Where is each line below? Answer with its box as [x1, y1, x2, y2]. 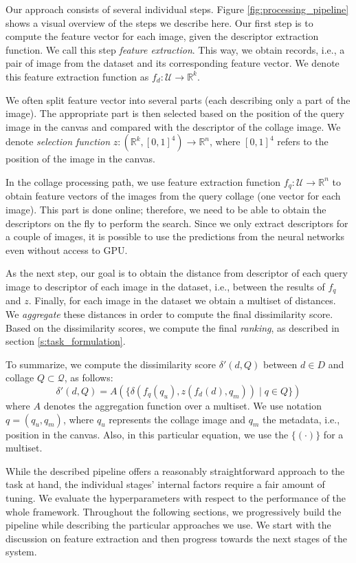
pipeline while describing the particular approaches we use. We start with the [5, 518, 331, 532]
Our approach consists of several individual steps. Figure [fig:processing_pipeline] [5, 2, 349, 16]
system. [5, 544, 37, 559]
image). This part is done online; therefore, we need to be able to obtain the [5, 202, 326, 216]
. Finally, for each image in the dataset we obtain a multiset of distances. [28, 293, 336, 308]
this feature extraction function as [5, 69, 149, 83]
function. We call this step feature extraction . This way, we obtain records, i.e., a [5, 42, 345, 56]
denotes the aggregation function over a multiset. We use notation [43, 398, 322, 412]
